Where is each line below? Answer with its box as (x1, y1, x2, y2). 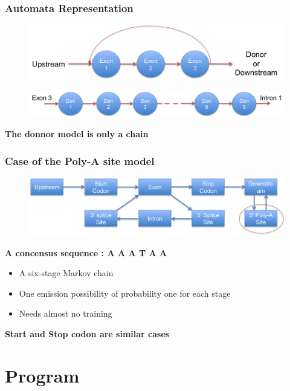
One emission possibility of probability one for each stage (19, 286, 231, 299)
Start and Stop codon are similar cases (5, 327, 170, 340)
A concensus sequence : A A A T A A (5, 246, 167, 259)
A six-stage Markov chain (19, 267, 114, 279)
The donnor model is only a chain (5, 128, 149, 140)
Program (5, 363, 80, 387)
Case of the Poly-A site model (5, 153, 155, 168)
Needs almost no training (19, 307, 112, 320)
